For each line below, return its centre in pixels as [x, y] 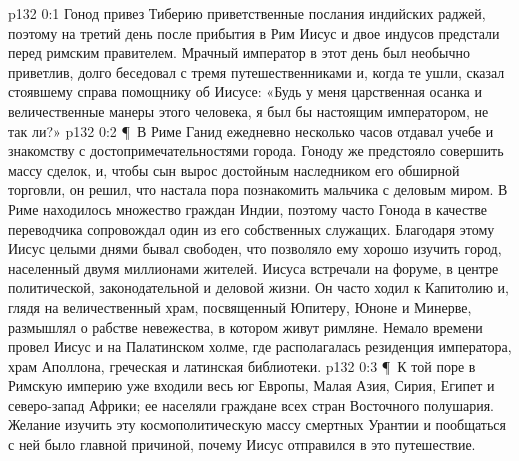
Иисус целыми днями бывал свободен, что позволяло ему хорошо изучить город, [255, 248]
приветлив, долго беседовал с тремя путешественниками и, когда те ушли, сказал [256, 71]
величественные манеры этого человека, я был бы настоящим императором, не [248, 110]
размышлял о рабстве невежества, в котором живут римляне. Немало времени [245, 326]
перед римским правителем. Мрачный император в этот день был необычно [239, 52]
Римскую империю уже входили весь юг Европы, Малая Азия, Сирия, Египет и [251, 385]
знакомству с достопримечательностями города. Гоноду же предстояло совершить [256, 150]
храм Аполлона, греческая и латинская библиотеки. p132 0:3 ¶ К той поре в [242, 365]
